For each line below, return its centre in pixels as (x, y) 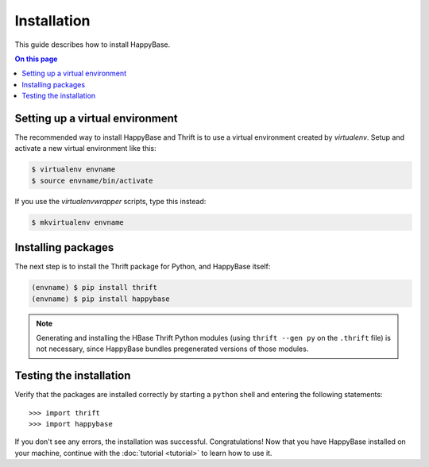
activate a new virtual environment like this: (85, 149)
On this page (36, 59)
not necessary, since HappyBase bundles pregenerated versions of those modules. (172, 349)
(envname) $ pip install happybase (100, 299)
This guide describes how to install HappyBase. (93, 44)
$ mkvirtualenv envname (78, 222)
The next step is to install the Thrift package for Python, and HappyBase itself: (143, 267)
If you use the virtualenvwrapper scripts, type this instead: (110, 201)
